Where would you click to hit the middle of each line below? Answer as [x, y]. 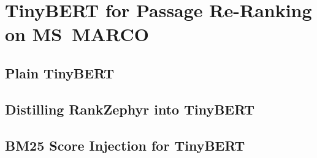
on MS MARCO [77, 34]
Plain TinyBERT [60, 73]
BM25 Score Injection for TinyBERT [125, 145]
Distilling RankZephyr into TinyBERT [130, 109]
